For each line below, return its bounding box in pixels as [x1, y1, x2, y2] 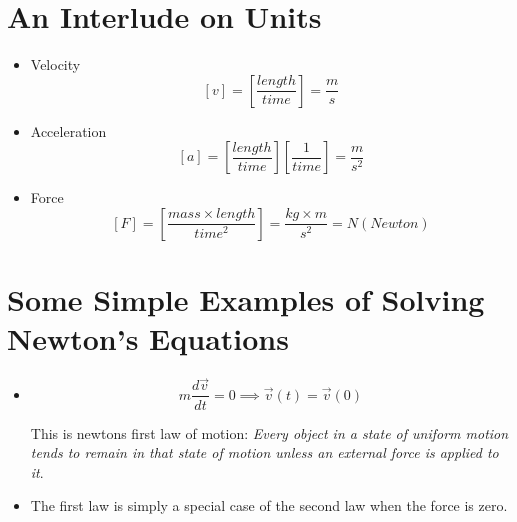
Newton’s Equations [7, 318, 289, 359]
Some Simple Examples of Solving [7, 279, 485, 320]
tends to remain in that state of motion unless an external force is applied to [30, 442, 499, 463]
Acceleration [30, 120, 107, 141]
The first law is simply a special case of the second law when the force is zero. [30, 495, 508, 516]
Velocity [30, 54, 81, 75]
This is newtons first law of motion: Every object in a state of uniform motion [30, 422, 509, 443]
